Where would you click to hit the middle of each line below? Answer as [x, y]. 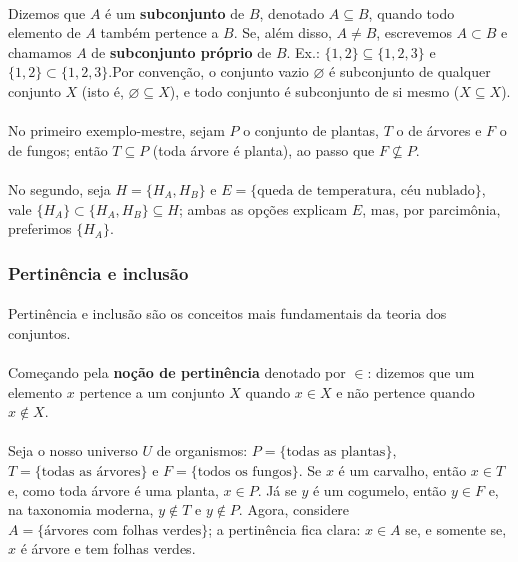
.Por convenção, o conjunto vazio [208, 71]
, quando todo [411, 12]
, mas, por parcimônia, [431, 208]
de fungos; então [58, 149]
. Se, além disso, [282, 32]
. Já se [277, 489]
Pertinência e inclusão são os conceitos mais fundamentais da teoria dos [227, 313]
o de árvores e [439, 130]
